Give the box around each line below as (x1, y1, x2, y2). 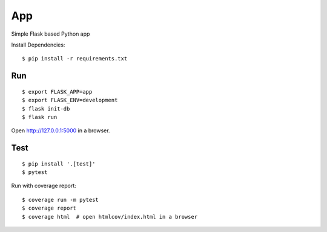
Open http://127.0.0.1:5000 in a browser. (11, 127, 110, 134)
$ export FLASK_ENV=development (22, 97, 118, 104)
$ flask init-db (22, 105, 70, 112)
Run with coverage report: (11, 182, 77, 190)
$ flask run (22, 114, 58, 120)
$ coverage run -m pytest (22, 196, 99, 203)
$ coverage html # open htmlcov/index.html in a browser (22, 213, 198, 220)
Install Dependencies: (11, 41, 65, 48)
